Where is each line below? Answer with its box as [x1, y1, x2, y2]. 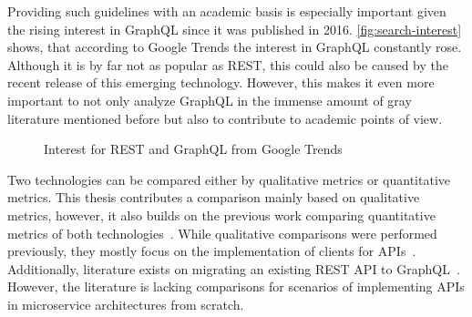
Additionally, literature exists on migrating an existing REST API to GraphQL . [7, 259, 460, 278]
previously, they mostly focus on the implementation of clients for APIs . [7, 241, 416, 261]
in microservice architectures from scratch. [7, 294, 244, 313]
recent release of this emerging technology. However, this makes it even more [7, 73, 435, 92]
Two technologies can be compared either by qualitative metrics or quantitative [7, 169, 451, 189]
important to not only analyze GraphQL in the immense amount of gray [7, 90, 412, 109]
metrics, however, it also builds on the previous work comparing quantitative [7, 205, 436, 224]
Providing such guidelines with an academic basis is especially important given [7, 2, 446, 20]
